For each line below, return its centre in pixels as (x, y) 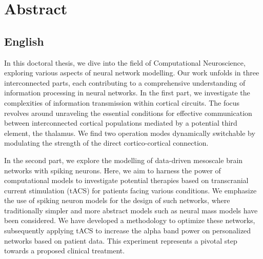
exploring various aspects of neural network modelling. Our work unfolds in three (132, 73)
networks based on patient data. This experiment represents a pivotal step (121, 240)
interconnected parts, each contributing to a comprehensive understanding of (125, 82)
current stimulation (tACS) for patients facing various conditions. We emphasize (130, 190)
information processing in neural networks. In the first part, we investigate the (127, 93)
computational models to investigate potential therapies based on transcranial (126, 180)
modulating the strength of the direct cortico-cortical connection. (106, 143)
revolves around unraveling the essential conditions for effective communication (128, 113)
